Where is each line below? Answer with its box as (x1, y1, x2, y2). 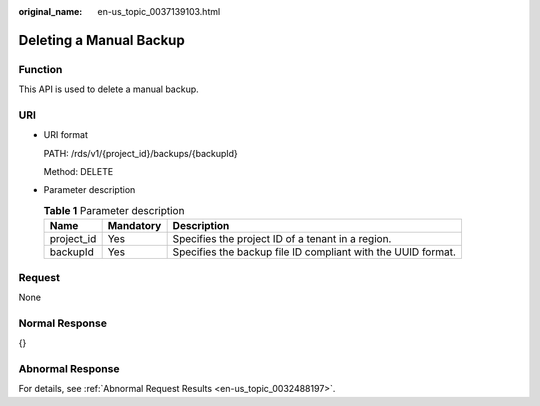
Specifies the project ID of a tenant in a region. (172, 232, 392, 246)
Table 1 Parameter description (43, 204, 185, 218)
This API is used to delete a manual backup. (18, 83, 199, 95)
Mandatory (107, 219, 162, 233)
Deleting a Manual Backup (18, 31, 185, 49)
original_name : (18, 6, 83, 17)
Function (18, 62, 63, 76)
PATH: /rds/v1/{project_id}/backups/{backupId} (43, 147, 239, 159)
